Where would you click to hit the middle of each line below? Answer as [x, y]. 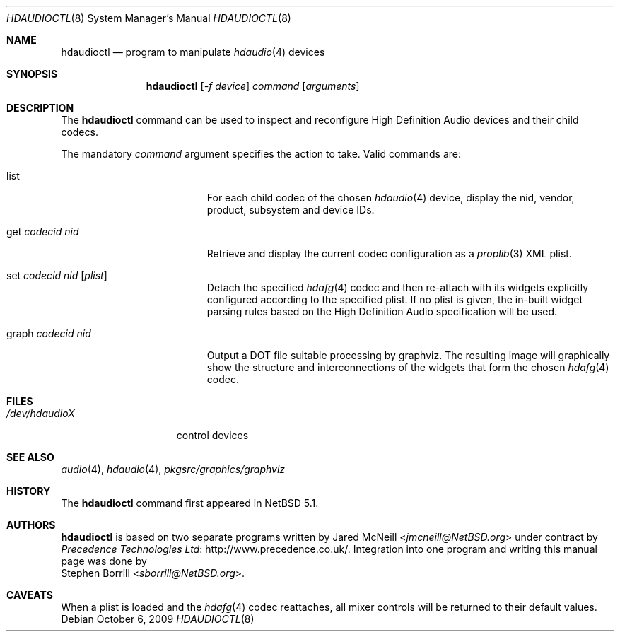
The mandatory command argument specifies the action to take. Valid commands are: [261, 154]
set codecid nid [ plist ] [57, 275]
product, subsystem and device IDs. [291, 210]
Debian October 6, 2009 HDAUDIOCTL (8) [158, 619]
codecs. [80, 132]
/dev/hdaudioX [41, 413]
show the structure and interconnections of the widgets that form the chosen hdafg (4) [408, 367]
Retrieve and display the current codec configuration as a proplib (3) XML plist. [389, 253]
